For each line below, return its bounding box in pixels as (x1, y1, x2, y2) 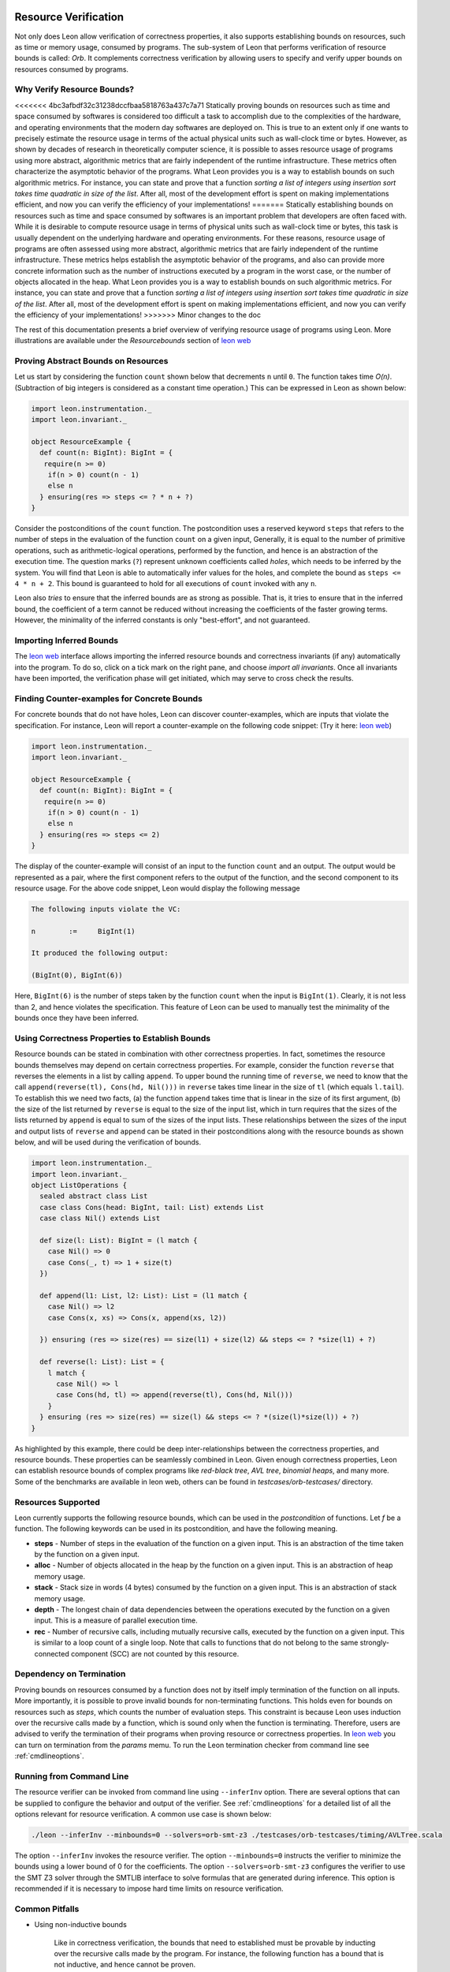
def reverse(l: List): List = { (39, 1358, 165, 1366)
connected (34, 1649, 70, 1658)
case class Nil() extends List (39, 1214, 161, 1223)
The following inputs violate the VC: (31, 904, 181, 913)
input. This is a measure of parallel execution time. (34, 1615, 198, 1625)
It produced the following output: (31, 949, 169, 958)
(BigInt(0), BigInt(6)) (31, 971, 124, 980)
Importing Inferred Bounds (14, 635, 119, 646)
